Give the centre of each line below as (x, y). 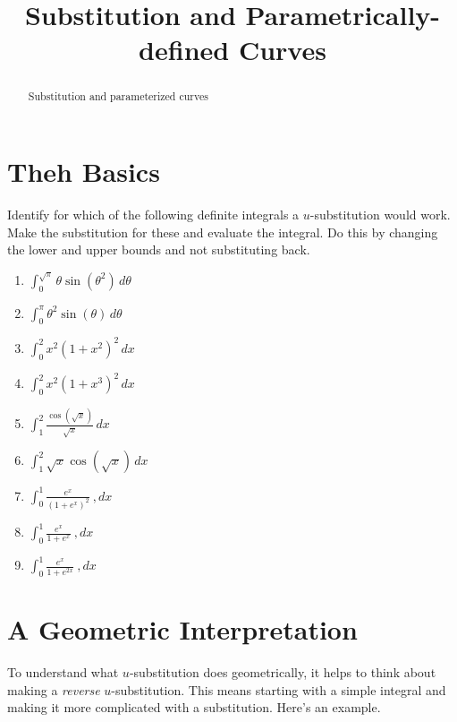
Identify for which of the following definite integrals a (153, 214)
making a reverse (54, 689)
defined (184, 50)
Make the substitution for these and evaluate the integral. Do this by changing (223, 232)
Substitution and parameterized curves (118, 96)
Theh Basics (84, 172)
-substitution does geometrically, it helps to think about (283, 672)
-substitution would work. (380, 214)
